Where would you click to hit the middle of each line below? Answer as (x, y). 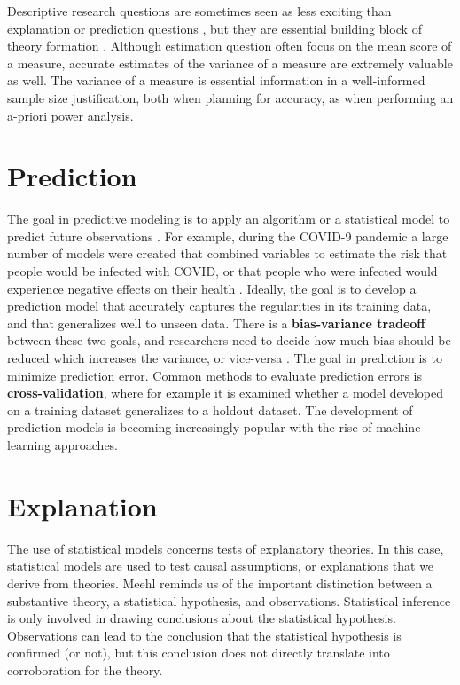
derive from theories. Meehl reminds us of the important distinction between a (220, 583)
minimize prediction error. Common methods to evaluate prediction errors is (214, 375)
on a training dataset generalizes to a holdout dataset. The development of (210, 409)
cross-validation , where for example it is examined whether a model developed (225, 393)
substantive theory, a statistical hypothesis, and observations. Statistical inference (229, 600)
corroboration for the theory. (85, 669)
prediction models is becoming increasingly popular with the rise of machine (214, 427)
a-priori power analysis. (70, 115)
